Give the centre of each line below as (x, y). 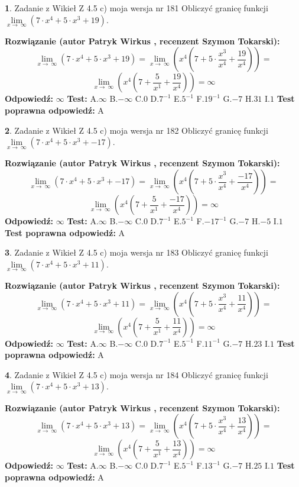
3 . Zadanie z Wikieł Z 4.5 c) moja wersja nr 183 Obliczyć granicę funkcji (136, 252)
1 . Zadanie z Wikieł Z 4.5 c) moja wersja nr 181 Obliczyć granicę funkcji (136, 8)
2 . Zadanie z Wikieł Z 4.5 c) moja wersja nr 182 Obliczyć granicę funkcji (136, 130)
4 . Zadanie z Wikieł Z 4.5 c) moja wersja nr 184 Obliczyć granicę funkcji (136, 374)
